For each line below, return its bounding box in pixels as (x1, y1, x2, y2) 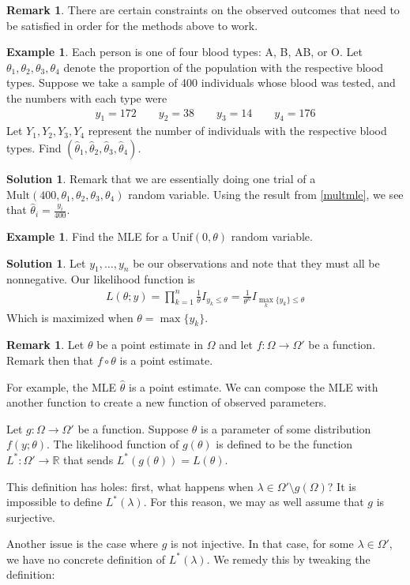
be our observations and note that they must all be (133, 254, 380, 271)
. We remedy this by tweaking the (206, 550, 371, 567)
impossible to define (6, 493, 103, 510)
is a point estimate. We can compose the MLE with (128, 378, 378, 395)
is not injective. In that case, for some (171, 535, 354, 552)
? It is (327, 478, 356, 494)
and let (219, 336, 254, 353)
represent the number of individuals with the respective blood (88, 122, 387, 139)
